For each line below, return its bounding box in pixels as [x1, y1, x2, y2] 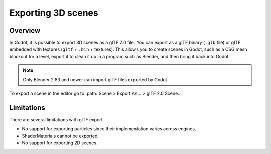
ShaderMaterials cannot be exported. [22, 133, 99, 139]
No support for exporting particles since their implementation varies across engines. [22, 126, 196, 132]
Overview [9, 26, 41, 35]
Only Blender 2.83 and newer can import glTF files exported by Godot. [23, 76, 169, 82]
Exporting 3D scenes [9, 7, 99, 18]
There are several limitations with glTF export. [9, 116, 104, 122]
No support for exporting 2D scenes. [22, 140, 98, 146]
